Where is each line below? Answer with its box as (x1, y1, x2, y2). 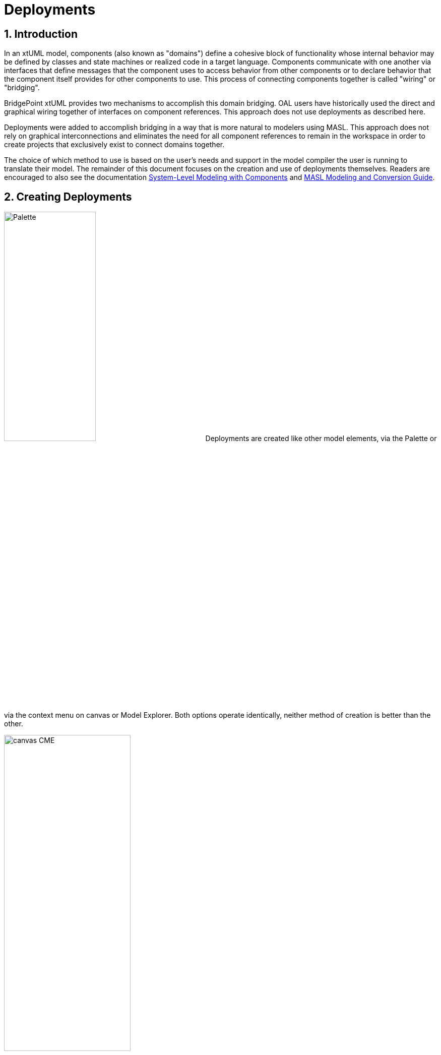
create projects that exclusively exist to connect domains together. (4, 140, 225, 149)
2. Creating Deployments (4, 190, 132, 203)
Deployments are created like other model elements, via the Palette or (205, 434, 437, 443)
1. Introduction (4, 27, 78, 40)
